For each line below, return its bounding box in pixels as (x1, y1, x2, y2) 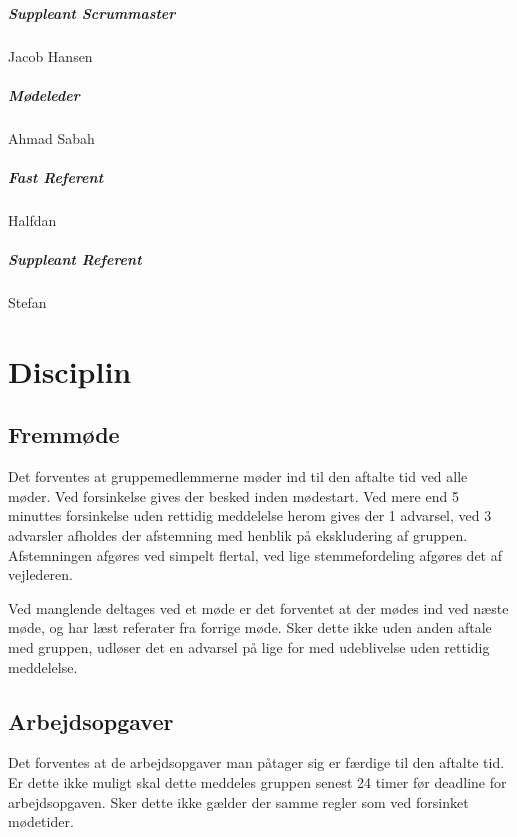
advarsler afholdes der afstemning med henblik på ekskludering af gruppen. (8, 524, 468, 545)
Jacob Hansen (8, 45, 93, 66)
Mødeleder (8, 84, 80, 105)
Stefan (8, 292, 47, 313)
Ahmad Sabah (8, 127, 95, 148)
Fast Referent (8, 166, 104, 187)
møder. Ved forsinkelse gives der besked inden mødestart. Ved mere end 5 (8, 485, 459, 506)
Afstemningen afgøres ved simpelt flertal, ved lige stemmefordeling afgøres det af (8, 544, 503, 565)
